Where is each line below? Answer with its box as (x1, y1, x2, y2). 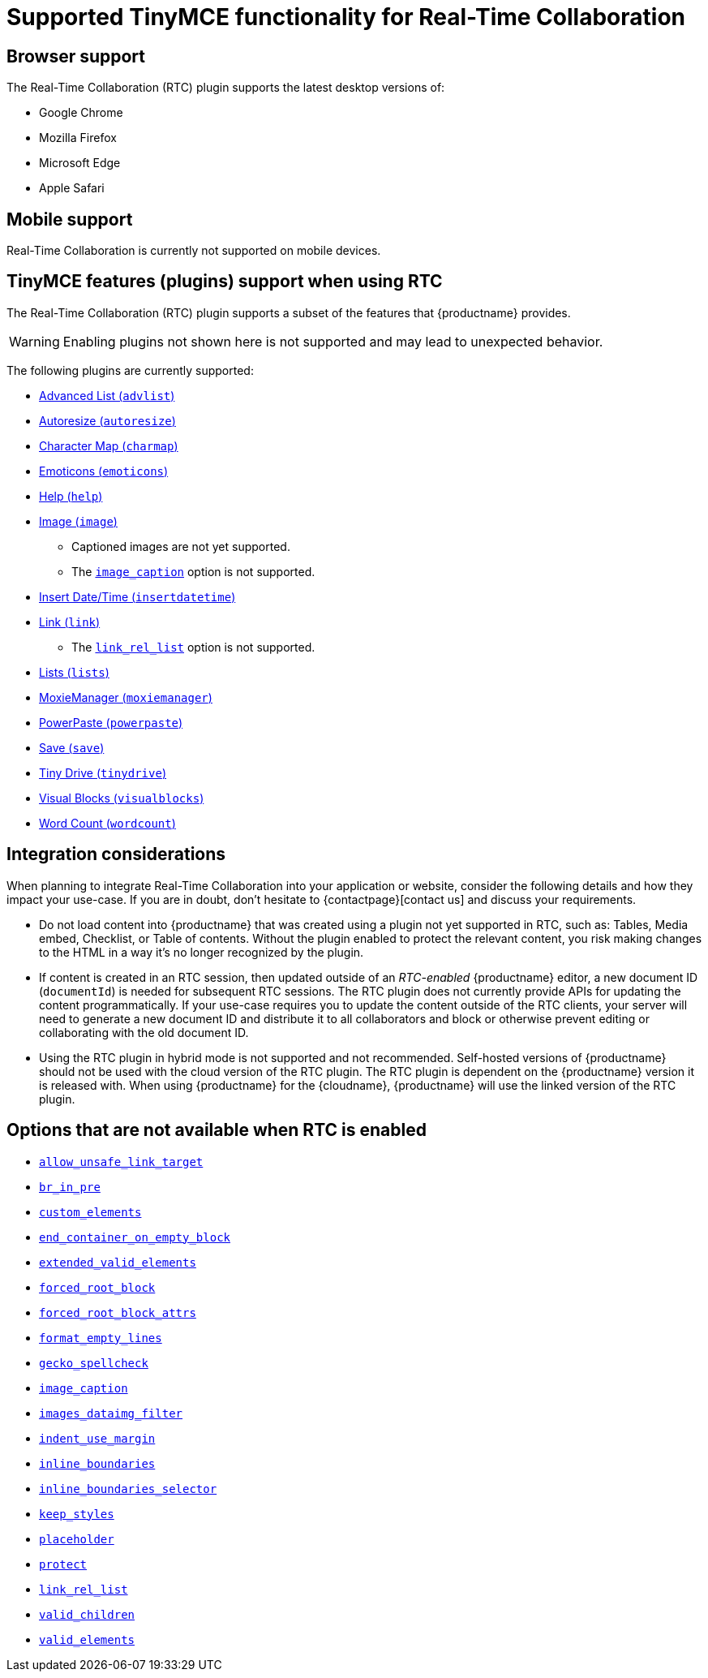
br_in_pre (39, 1180, 101, 1194)
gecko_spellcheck (39, 1356, 148, 1370)
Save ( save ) (39, 740, 105, 755)
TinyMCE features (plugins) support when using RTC (6, 271, 443, 292)
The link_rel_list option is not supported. (71, 639, 315, 654)
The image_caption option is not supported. (71, 564, 315, 579)
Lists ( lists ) (39, 665, 109, 679)
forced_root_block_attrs (39, 1306, 196, 1319)
